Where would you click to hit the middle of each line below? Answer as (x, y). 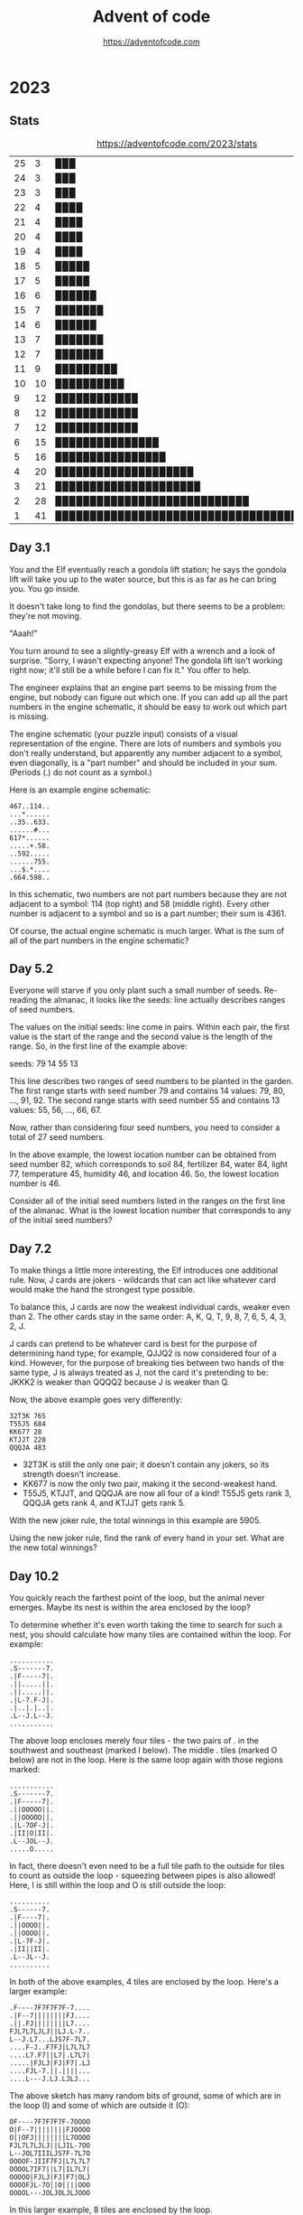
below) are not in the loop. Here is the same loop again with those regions (147, 1760)
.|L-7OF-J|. (32, 1826)
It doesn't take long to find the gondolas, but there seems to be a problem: (147, 606)
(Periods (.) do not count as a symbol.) (81, 772)
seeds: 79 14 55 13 (44, 1064)
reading (24, 1000)
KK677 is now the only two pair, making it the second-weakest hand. (150, 1484)
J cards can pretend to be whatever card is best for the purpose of (133, 1344)
